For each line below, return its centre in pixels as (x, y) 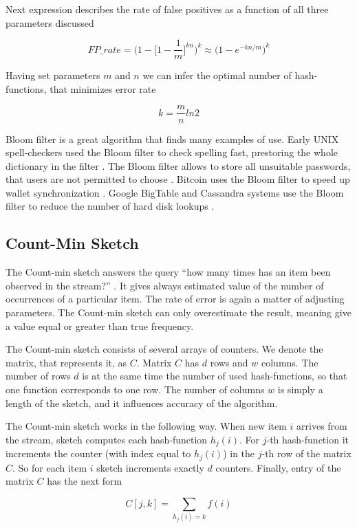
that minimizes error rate (103, 88)
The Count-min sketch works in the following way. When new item (146, 426)
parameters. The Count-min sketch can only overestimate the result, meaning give (178, 312)
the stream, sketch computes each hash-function (107, 439)
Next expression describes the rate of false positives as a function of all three (167, 9)
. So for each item (50, 467)
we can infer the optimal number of (217, 75)
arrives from (322, 426)
